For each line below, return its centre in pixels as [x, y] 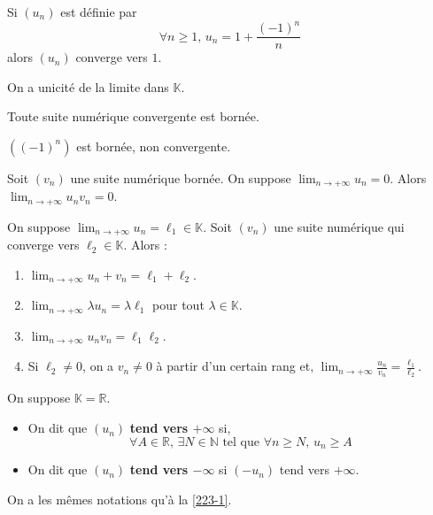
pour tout [178, 305]
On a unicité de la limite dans [88, 86]
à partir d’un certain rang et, [235, 366]
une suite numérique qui [339, 226]
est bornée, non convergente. [154, 146]
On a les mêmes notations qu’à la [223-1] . [120, 499]
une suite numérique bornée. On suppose [181, 177]
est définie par [99, 12]
